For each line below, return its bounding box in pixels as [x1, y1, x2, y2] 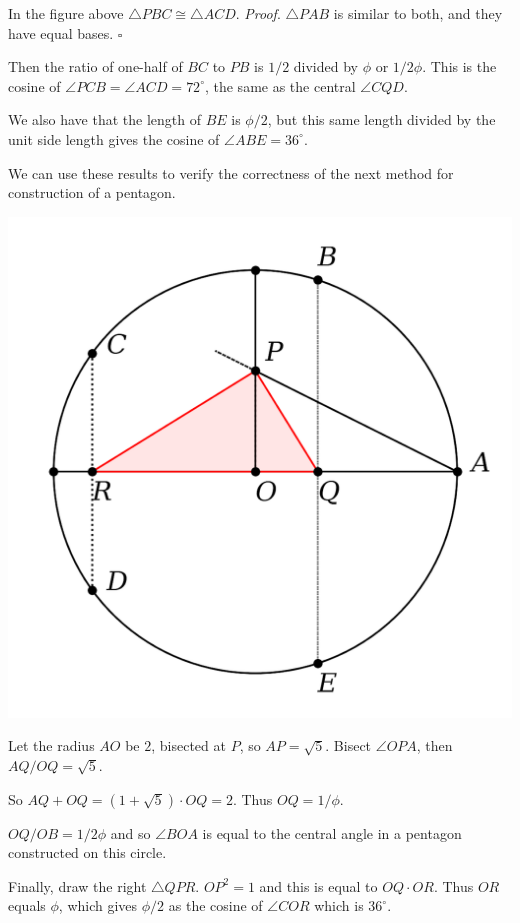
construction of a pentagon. [8, 182, 176, 203]
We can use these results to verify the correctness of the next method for [8, 162, 454, 183]
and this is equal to [259, 875, 378, 896]
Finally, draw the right [8, 875, 147, 896]
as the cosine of [168, 895, 263, 916]
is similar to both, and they [333, 3, 503, 23]
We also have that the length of [8, 109, 201, 130]
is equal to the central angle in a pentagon [202, 822, 462, 843]
